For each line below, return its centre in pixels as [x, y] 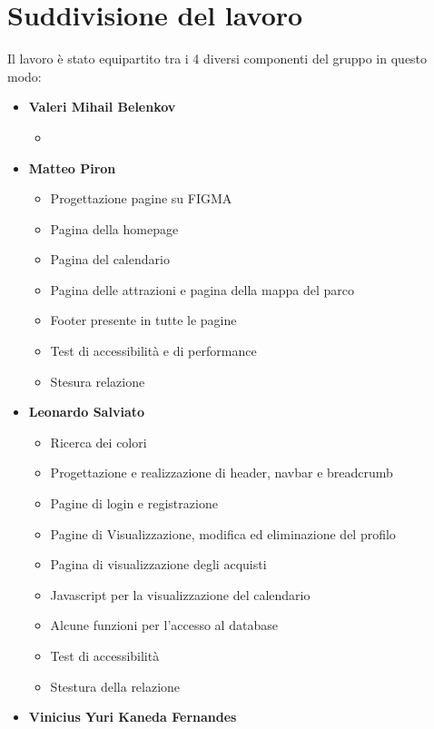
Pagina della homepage [114, 228]
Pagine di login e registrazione [134, 503]
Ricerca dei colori [99, 442]
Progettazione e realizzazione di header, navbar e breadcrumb [222, 473]
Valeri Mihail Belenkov [102, 107]
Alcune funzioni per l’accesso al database [164, 625]
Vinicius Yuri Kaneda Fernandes [133, 717]
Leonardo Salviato [87, 412]
